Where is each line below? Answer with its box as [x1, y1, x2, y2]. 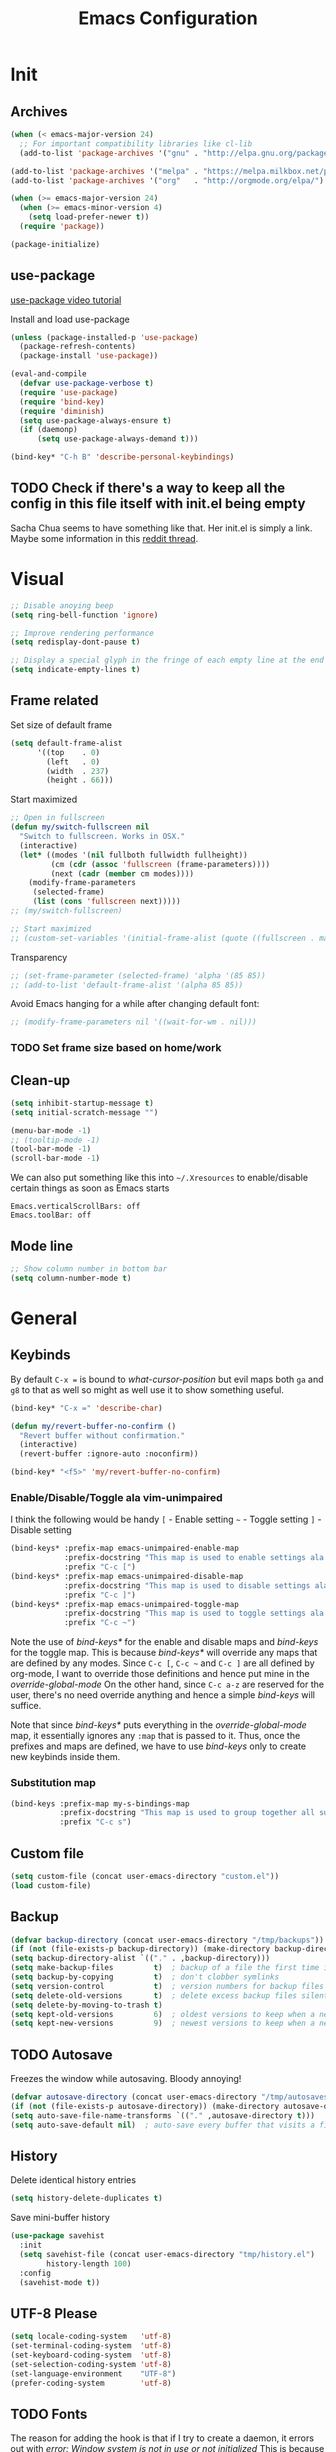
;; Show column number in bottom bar [10, 1264, 168, 1274]
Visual [10, 568, 65, 591]
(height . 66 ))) [46, 775, 114, 786]
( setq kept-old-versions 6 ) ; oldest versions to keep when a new [10, 2009, 333, 2019]
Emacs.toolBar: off [10, 1210, 92, 1221]
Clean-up [10, 1072, 71, 1089]
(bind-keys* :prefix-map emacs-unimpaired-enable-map [10, 1543, 240, 1554]
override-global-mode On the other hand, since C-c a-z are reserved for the [10, 1678, 325, 1691]
